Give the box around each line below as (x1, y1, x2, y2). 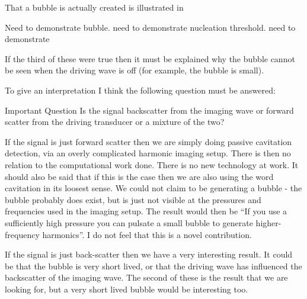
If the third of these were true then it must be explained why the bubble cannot (5, 52, 295, 65)
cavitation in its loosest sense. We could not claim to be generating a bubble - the (5, 182, 302, 194)
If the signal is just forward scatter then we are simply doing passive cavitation (5, 135, 292, 147)
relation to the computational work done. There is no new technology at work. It (5, 158, 299, 171)
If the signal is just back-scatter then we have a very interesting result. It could (5, 248, 293, 261)
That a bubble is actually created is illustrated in (5, 1, 184, 13)
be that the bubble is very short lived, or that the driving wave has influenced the (5, 259, 302, 272)
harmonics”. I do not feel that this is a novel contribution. (42, 228, 252, 240)
